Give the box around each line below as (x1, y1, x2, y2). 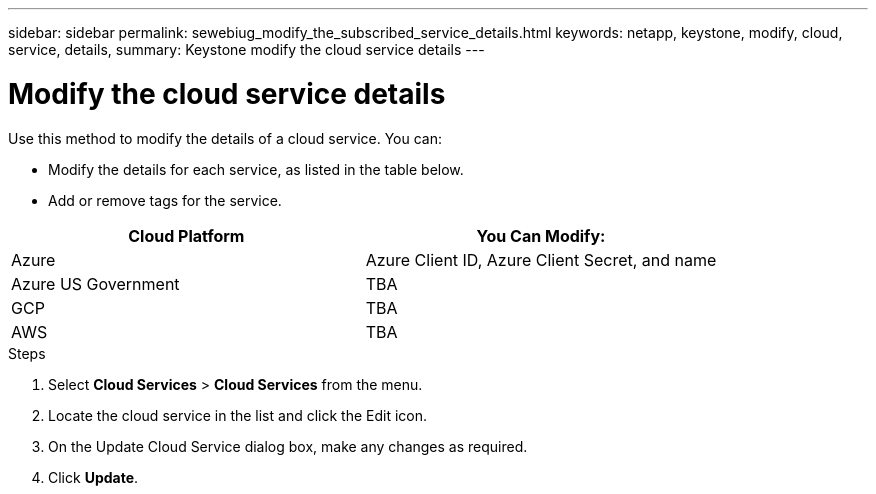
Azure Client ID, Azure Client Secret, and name (365, 249, 717, 270)
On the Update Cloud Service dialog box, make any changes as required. (48, 437, 528, 455)
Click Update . (48, 468, 139, 486)
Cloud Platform (128, 225, 245, 246)
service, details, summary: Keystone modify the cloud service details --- (8, 41, 485, 58)
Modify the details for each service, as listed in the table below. (48, 160, 464, 178)
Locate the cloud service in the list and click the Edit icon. (48, 406, 428, 424)
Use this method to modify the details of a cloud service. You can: (8, 129, 443, 147)
